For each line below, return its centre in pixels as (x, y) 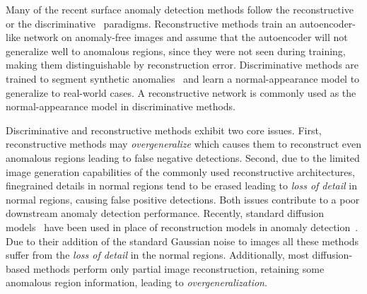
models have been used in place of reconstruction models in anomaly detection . (182, 227)
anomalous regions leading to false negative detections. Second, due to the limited (183, 157)
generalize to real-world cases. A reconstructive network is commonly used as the (181, 92)
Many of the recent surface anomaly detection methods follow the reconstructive (180, 9)
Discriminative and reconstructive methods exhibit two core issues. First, (164, 130)
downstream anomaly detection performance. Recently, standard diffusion (165, 213)
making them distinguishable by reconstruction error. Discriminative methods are (182, 65)
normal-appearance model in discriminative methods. (121, 106)
